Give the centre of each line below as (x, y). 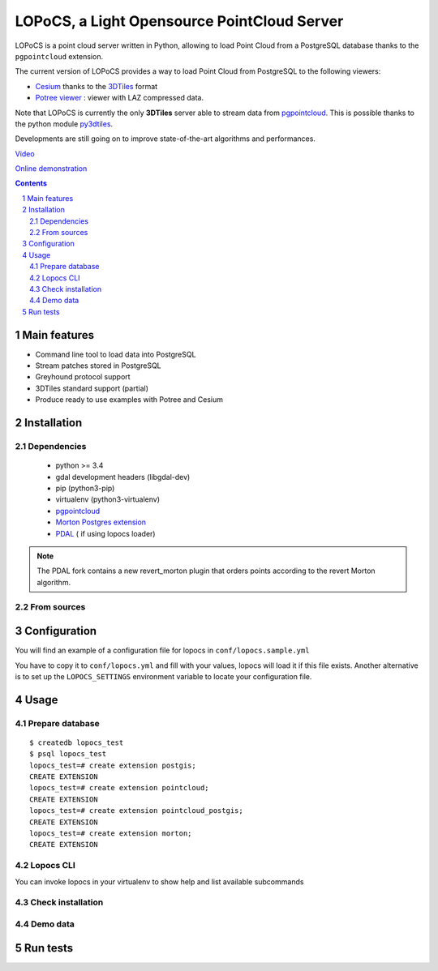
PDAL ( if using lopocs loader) (105, 533)
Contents (31, 183)
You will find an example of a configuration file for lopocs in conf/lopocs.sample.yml (162, 650)
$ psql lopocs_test (68, 754)
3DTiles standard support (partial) (92, 388)
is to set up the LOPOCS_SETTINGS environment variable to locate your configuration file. (163, 676)
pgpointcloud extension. (59, 56)
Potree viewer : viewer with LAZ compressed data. (120, 98)
